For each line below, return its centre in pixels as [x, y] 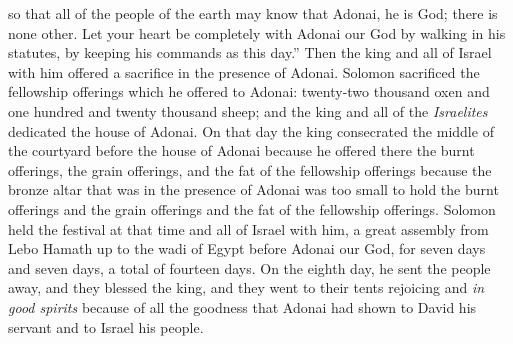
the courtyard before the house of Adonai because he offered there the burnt [241, 150]
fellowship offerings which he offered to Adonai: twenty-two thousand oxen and [249, 91]
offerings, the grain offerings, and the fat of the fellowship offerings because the [250, 169]
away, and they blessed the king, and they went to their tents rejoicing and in [246, 287]
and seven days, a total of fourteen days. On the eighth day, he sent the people [249, 267]
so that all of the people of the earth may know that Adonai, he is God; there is [253, 13]
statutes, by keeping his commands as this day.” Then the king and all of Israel [250, 52]
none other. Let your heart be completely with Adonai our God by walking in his [257, 32]
